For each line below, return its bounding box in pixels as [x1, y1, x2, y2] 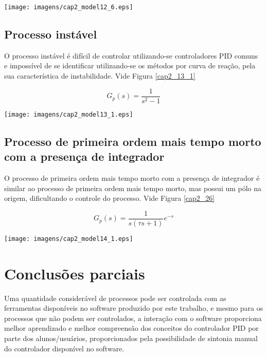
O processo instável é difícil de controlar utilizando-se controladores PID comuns [4, 50, 258, 61]
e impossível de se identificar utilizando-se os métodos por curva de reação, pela [4, 60, 256, 71]
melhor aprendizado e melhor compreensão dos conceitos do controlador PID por [4, 323, 259, 333]
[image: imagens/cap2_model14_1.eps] [4, 235, 133, 242]
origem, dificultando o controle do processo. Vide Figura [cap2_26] [4, 193, 215, 203]
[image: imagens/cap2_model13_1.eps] [4, 110, 133, 118]
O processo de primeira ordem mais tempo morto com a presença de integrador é [4, 172, 260, 183]
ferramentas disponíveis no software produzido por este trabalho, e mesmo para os [4, 303, 263, 313]
